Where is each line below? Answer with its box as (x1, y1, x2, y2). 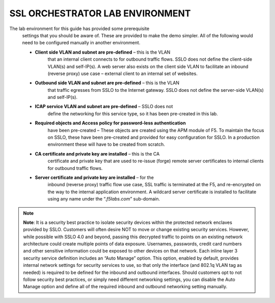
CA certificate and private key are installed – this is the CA (35, 150, 160, 157)
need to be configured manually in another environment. (22, 40, 141, 46)
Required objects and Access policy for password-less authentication (35, 120, 186, 126)
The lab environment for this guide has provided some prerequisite (9, 26, 150, 32)
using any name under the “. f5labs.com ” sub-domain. (47, 196, 160, 202)
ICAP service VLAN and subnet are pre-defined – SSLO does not (35, 104, 173, 110)
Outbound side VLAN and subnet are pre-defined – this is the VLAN (35, 80, 180, 86)
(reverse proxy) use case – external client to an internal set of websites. (47, 70, 198, 77)
